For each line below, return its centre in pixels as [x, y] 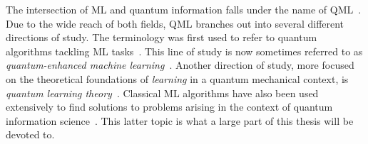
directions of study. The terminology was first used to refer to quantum [162, 37]
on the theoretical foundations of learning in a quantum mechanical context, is [177, 78]
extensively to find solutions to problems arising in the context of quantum [169, 107]
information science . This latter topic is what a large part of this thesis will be [180, 120]
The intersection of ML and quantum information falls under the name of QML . [184, 9]
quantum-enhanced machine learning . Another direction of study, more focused [180, 65]
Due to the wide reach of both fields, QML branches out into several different [175, 23]
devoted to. [30, 134]
